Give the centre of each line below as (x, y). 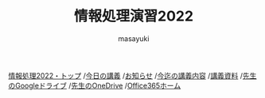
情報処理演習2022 (134, 16)
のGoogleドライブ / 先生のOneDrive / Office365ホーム (95, 85)
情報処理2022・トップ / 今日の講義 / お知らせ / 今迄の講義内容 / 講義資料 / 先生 (132, 75)
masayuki (134, 38)
